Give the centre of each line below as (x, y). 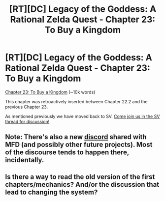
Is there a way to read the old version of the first (80, 177)
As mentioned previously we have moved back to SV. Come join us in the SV (82, 116)
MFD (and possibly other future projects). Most (79, 145)
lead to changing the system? (51, 192)
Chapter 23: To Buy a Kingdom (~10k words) (50, 92)
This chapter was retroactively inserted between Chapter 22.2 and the (76, 101)
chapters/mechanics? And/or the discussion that (82, 185)
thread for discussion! (27, 121)
